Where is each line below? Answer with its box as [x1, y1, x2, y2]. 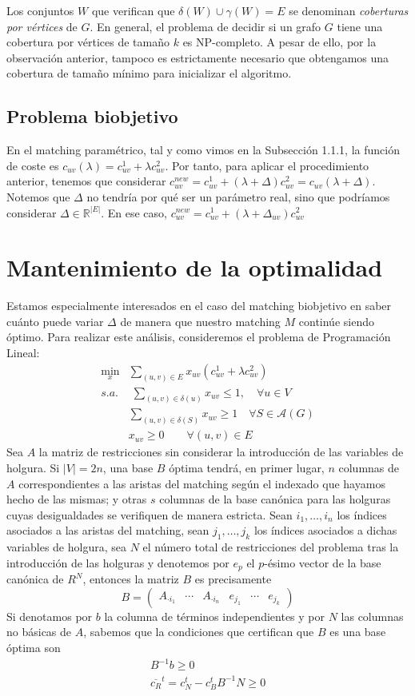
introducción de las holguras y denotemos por [6, 554, 229, 571]
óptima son [6, 638, 61, 655]
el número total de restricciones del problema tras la [142, 539, 399, 555]
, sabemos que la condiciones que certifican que [83, 623, 314, 640]
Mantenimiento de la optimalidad [6, 251, 383, 284]
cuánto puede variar [6, 312, 104, 329]
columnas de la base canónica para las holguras [159, 491, 391, 507]
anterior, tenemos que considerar [6, 173, 166, 189]
